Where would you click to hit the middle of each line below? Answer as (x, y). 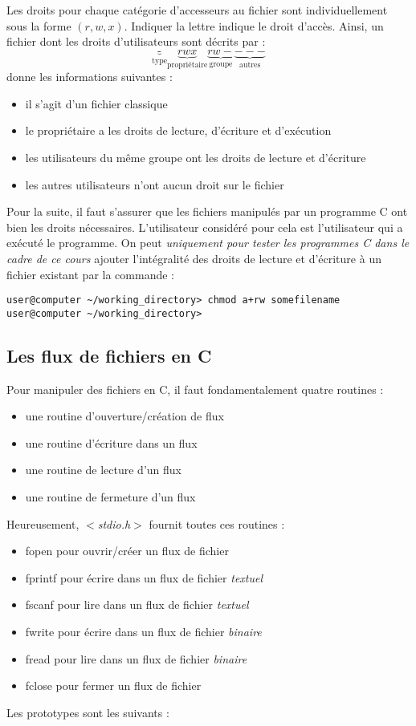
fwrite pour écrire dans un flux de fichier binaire (143, 632)
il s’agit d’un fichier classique (96, 103)
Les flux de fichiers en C (109, 355)
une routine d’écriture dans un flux (111, 442)
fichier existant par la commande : (90, 274)
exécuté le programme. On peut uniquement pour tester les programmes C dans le (208, 243)
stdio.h (114, 523)
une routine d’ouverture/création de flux (124, 416)
